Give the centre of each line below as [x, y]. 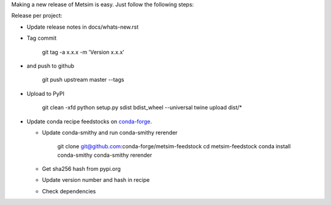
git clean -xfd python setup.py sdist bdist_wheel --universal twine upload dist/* [142, 107]
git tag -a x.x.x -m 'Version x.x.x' [83, 52]
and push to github [51, 66]
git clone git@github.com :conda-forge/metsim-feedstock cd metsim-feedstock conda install [174, 146]
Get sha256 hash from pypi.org [81, 169]
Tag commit [42, 38]
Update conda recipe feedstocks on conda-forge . [89, 121]
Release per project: [37, 16]
